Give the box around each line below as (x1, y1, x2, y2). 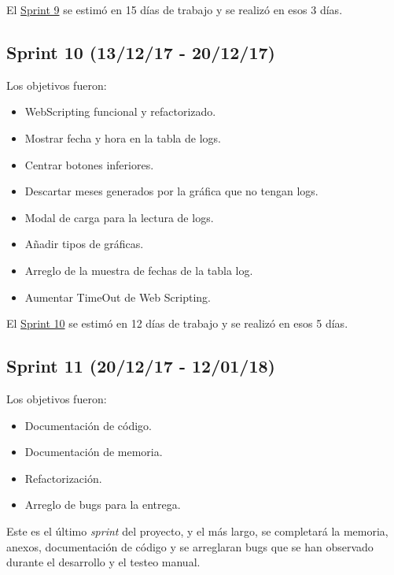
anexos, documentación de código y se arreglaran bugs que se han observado (6, 538, 374, 555)
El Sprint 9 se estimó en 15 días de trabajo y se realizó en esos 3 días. (6, 2, 343, 17)
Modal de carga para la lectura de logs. (24, 209, 214, 225)
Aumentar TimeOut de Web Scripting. (24, 288, 211, 305)
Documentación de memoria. (24, 443, 163, 460)
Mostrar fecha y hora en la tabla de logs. (24, 129, 221, 146)
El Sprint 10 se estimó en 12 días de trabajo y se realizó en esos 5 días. (6, 315, 348, 332)
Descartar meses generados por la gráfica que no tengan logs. (24, 183, 319, 199)
